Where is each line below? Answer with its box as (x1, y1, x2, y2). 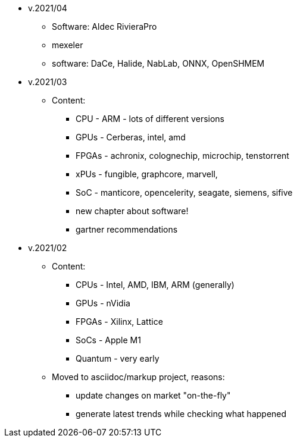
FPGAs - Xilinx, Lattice (76, 316, 163, 327)
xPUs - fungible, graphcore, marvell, (76, 169, 218, 179)
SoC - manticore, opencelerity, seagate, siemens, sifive (76, 187, 293, 198)
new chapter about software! (76, 206, 189, 216)
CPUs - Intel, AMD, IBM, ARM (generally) (76, 280, 235, 290)
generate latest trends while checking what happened (76, 409, 287, 419)
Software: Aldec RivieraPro (52, 21, 157, 32)
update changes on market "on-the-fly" (76, 390, 231, 400)
